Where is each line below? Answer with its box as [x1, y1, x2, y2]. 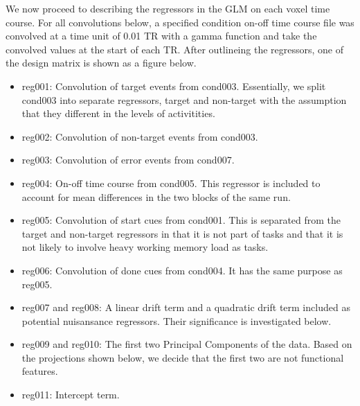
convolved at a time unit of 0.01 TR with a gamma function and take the [6, 28, 317, 43]
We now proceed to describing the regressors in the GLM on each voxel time [6, 1, 330, 15]
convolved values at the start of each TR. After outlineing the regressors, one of [6, 42, 344, 56]
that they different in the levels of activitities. [21, 106, 215, 121]
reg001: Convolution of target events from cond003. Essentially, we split [21, 78, 326, 93]
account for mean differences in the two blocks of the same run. [21, 189, 291, 204]
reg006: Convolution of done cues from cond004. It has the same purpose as [21, 263, 343, 277]
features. [21, 364, 58, 378]
